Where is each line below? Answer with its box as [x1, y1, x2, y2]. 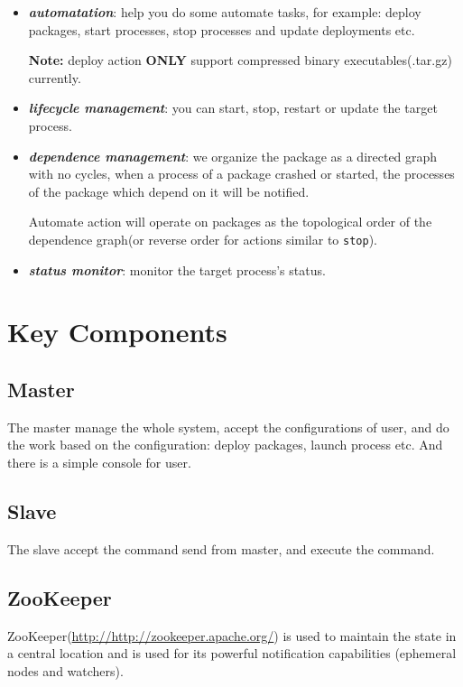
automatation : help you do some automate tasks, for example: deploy [28, 3, 421, 21]
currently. [28, 68, 81, 87]
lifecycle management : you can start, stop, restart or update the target [28, 98, 438, 117]
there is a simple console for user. [7, 452, 191, 471]
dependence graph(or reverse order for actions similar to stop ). [28, 229, 377, 248]
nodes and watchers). [7, 661, 124, 680]
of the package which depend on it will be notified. [28, 181, 310, 200]
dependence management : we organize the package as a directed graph [28, 146, 438, 165]
